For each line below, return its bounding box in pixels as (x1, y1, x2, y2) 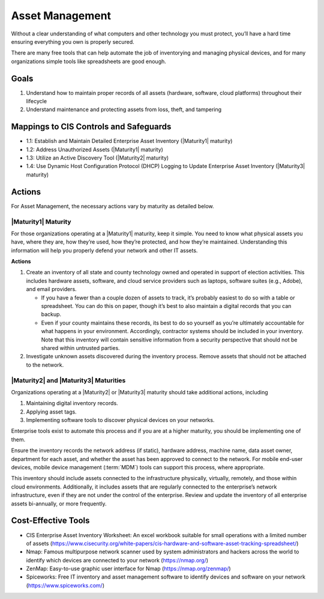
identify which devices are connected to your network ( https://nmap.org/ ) (26, 556, 209, 564)
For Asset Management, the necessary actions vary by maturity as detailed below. (11, 202, 214, 209)
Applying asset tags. (26, 408, 77, 415)
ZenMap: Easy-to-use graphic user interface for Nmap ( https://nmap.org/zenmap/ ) (26, 565, 231, 573)
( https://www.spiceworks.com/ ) (26, 582, 105, 589)
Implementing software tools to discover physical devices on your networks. (26, 417, 215, 424)
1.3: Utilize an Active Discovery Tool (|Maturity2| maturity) (26, 154, 169, 161)
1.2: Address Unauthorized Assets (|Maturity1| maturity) (26, 146, 163, 153)
